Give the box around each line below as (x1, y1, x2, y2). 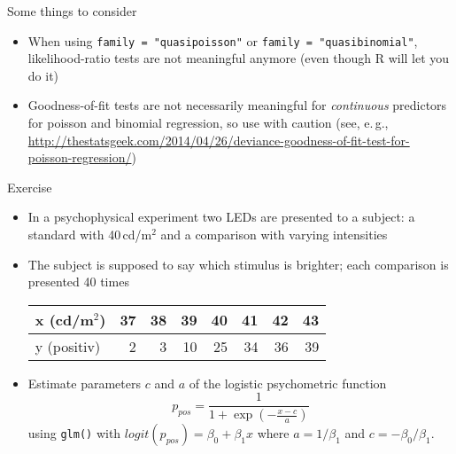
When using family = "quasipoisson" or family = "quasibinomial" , (27, 31, 418, 50)
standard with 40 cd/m (27, 225, 152, 243)
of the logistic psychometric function (189, 373, 387, 392)
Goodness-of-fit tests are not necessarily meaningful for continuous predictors (27, 96, 447, 114)
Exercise (7, 177, 52, 196)
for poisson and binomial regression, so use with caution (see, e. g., (27, 113, 389, 132)
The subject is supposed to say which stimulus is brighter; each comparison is (27, 254, 449, 273)
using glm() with (27, 424, 121, 442)
